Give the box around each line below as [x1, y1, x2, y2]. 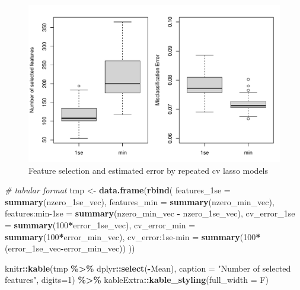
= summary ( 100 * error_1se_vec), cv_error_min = [5, 218, 196, 231]
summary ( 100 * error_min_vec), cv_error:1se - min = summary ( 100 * [5, 230, 261, 243]
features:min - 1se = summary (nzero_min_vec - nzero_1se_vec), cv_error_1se [5, 207, 295, 219]
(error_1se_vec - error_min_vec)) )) [5, 242, 135, 254]
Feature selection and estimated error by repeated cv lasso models [28, 164, 269, 176]
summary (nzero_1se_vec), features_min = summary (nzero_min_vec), [5, 195, 275, 208]
